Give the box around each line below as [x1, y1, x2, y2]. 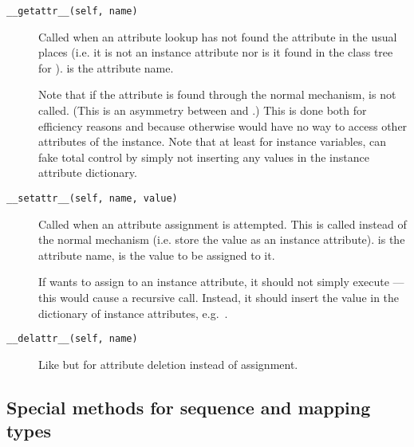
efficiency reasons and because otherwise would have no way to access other [38, 117, 408, 134]
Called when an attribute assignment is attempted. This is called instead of [38, 215, 407, 232]
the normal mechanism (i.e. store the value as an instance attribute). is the [38, 231, 405, 248]
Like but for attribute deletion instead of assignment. [38, 355, 298, 372]
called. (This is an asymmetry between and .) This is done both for [38, 102, 367, 119]
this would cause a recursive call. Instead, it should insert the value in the [38, 289, 400, 306]
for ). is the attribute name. [38, 59, 174, 76]
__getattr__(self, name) [6, 6, 138, 17]
